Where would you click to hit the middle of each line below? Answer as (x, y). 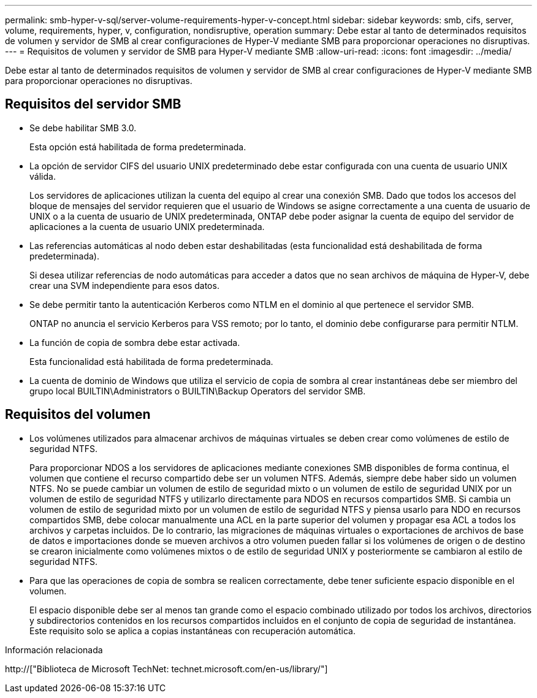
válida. (43, 176)
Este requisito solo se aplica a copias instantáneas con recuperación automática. (192, 631)
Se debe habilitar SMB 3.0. (83, 128)
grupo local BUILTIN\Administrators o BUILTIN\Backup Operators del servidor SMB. (198, 391)
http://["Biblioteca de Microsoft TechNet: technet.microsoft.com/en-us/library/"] (166, 669)
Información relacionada (54, 650)
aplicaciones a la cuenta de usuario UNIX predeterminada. (147, 226)
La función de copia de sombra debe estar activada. (135, 342)
